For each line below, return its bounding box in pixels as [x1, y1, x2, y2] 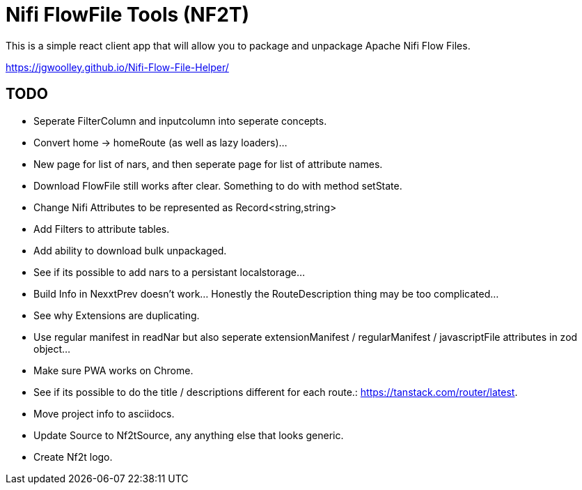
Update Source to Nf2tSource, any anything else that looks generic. [33, 429, 344, 441]
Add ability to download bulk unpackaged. [33, 244, 227, 257]
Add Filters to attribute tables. [33, 222, 170, 235]
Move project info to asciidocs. [33, 407, 175, 420]
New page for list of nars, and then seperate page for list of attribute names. [33, 158, 383, 170]
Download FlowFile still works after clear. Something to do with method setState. [33, 179, 402, 192]
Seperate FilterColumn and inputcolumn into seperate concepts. [33, 114, 327, 127]
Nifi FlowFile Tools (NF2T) [6, 3, 250, 26]
